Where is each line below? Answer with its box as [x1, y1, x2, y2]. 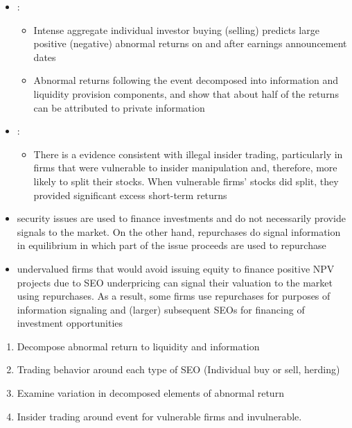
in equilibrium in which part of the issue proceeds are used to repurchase [17, 238, 326, 252]
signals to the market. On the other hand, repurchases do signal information [17, 224, 341, 239]
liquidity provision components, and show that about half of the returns [33, 86, 339, 101]
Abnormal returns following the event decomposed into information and [33, 73, 338, 87]
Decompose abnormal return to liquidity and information [17, 339, 260, 353]
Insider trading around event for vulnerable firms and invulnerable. [17, 409, 302, 423]
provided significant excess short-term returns [33, 187, 227, 202]
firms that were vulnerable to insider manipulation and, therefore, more [33, 160, 337, 175]
